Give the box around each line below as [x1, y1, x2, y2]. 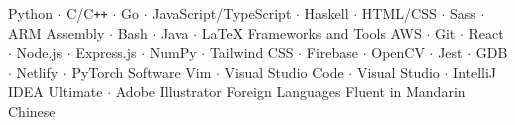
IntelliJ [453, 61, 497, 82]
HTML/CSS [361, 3, 437, 23]
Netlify [16, 61, 59, 82]
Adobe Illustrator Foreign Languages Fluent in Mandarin [115, 81, 466, 102]
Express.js [75, 42, 137, 63]
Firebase [306, 42, 359, 63]
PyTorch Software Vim [71, 61, 212, 82]
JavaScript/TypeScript [152, 3, 292, 23]
